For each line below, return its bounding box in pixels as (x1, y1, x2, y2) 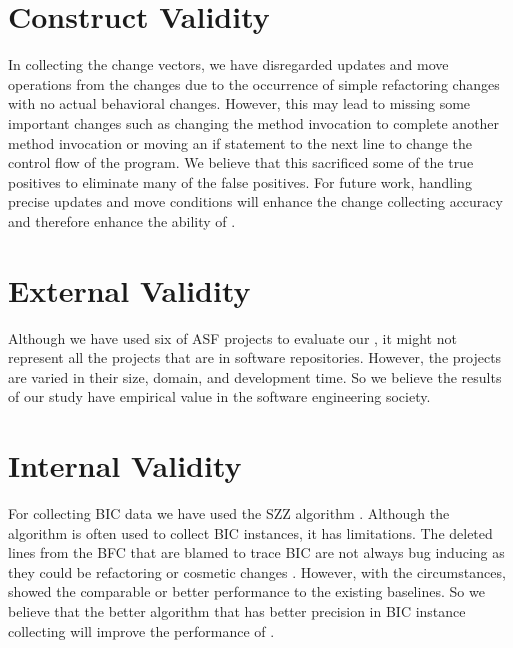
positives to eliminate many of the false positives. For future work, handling (8, 171, 472, 192)
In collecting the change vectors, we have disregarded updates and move (8, 54, 449, 75)
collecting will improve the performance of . (8, 620, 275, 641)
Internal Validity (8, 445, 242, 486)
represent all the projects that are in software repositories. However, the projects (8, 347, 502, 368)
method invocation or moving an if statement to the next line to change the (8, 132, 473, 153)
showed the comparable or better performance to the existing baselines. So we (8, 581, 485, 602)
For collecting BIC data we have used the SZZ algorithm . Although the (8, 503, 450, 524)
